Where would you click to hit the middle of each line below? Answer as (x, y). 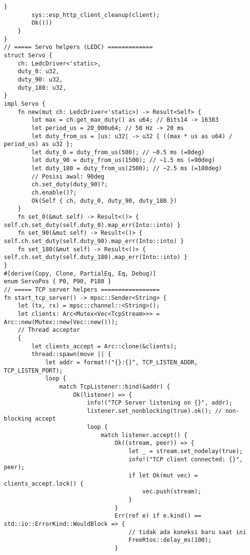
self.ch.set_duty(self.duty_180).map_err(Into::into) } (96, 257)
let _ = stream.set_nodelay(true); (185, 451)
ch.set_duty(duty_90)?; (70, 185)
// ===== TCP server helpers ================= (82, 289)
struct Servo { (28, 55)
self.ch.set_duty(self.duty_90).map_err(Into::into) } (94, 241)
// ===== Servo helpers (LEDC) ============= (78, 47)
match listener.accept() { (144, 435)
